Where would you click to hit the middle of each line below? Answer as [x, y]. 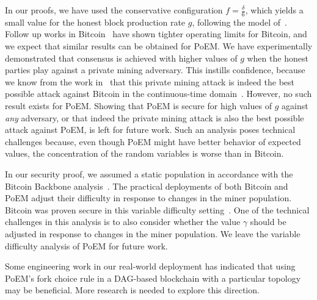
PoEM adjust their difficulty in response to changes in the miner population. [148, 198]
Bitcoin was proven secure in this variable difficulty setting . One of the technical [157, 209]
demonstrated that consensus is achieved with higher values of [121, 58]
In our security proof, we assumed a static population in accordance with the [149, 173]
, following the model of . [240, 22]
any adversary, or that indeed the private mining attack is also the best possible [155, 117]
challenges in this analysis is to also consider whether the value [123, 222]
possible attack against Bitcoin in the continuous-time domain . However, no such [158, 94]
